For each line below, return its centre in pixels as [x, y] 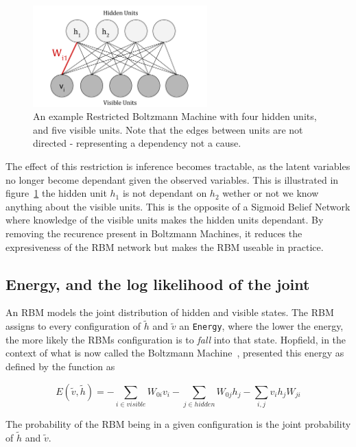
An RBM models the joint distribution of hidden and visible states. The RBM [170, 312]
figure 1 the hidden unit [56, 193]
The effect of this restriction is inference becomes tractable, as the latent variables [178, 166]
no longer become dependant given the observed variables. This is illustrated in [172, 179]
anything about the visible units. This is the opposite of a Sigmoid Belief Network [178, 206]
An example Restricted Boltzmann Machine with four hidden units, [175, 116]
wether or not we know [271, 193]
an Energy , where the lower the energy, [261, 326]
